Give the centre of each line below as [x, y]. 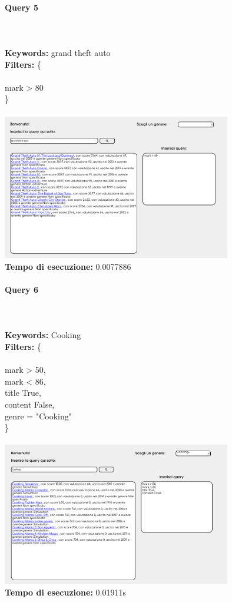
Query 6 [21, 289]
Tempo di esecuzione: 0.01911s [65, 592]
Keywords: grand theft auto [58, 52]
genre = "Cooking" [38, 416]
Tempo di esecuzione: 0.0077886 [68, 266]
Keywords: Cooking [43, 335]
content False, [30, 404]
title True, [23, 393]
